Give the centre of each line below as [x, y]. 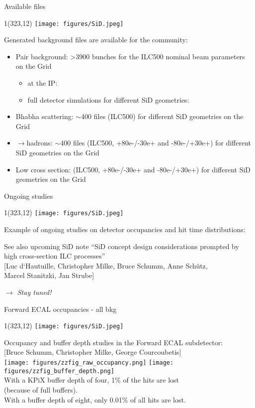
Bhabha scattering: [44, 116]
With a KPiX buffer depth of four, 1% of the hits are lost [92, 380]
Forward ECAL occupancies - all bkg [60, 309]
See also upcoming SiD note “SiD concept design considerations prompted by [122, 246]
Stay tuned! [34, 292]
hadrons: [40, 143]
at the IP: [42, 83]
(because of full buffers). [41, 389]
